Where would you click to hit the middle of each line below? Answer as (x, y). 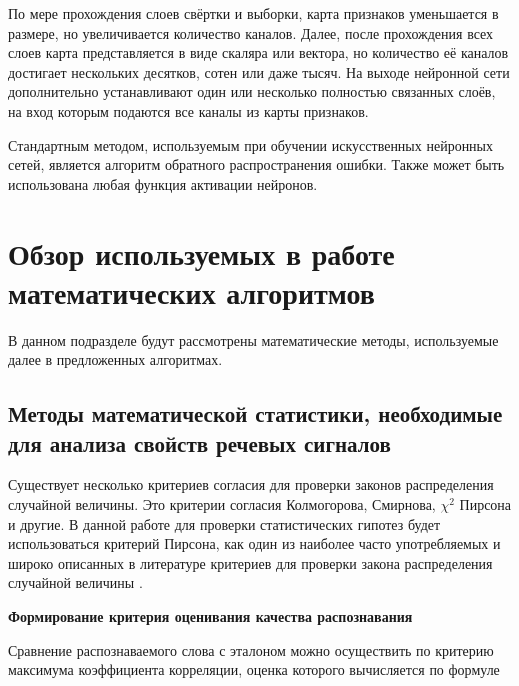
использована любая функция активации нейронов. (163, 183)
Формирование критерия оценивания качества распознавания (210, 616)
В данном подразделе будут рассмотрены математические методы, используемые (253, 339)
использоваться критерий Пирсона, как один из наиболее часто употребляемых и (254, 543)
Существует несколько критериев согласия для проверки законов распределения (251, 484)
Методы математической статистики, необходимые (255, 413)
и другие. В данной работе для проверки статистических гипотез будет (224, 523)
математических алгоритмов (191, 291)
